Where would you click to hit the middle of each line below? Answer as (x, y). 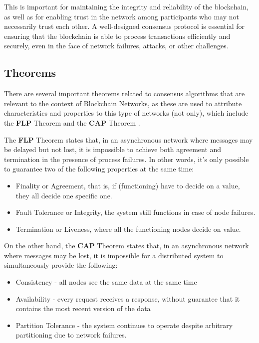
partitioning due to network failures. (71, 335)
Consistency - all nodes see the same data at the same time (106, 282)
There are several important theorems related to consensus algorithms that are (125, 93)
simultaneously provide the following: (61, 265)
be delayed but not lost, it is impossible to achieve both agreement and (113, 149)
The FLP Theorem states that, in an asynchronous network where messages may (129, 139)
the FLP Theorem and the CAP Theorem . (72, 122)
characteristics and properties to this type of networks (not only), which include (126, 113)
